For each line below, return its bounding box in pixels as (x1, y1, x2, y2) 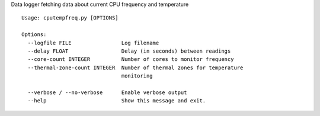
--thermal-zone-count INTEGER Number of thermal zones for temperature (27, 64, 244, 71)
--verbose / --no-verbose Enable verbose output (27, 89, 187, 96)
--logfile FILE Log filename (27, 39, 159, 46)
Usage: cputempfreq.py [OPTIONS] (21, 15, 119, 21)
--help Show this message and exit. (27, 98, 206, 104)
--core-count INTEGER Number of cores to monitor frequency (27, 56, 234, 63)
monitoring (121, 73, 153, 79)
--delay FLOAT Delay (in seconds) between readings (27, 47, 231, 54)
